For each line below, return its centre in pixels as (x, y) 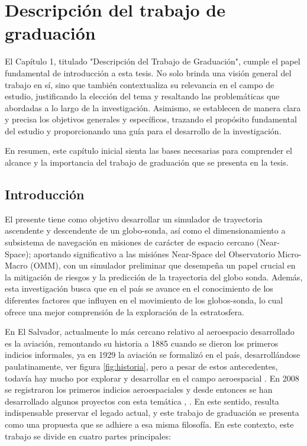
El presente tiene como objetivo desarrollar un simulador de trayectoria (134, 219)
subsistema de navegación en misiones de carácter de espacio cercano (129, 242)
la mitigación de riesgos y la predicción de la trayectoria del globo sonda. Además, (154, 277)
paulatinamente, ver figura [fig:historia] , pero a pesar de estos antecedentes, (141, 366)
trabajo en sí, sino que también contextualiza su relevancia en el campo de (140, 84)
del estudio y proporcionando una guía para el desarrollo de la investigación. (143, 130)
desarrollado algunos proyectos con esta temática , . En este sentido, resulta (142, 401)
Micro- (290, 253)
